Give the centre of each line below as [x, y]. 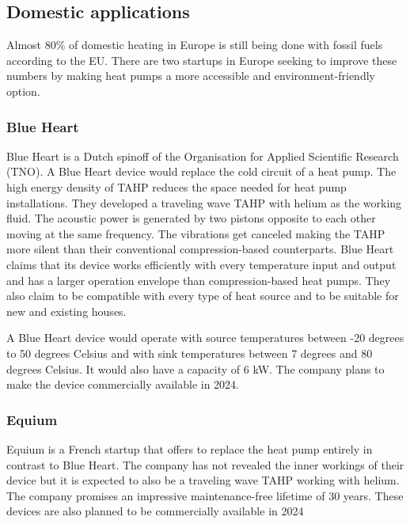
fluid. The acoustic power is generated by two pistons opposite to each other [191, 218]
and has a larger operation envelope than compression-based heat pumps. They [199, 280]
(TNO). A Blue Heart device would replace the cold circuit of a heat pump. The [201, 171]
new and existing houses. [66, 311]
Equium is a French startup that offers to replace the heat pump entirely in [190, 448]
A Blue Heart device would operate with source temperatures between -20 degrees [205, 338]
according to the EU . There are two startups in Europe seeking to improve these [202, 60]
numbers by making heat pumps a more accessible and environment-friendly [191, 76]
